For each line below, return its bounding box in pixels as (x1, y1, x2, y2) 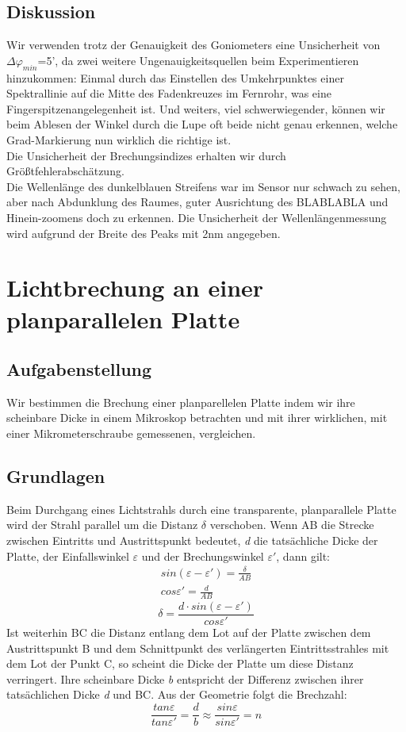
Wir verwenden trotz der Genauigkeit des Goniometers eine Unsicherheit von (6, 36, 381, 53)
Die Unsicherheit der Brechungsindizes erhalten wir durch (6, 147, 286, 163)
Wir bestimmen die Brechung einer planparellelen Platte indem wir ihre (6, 393, 355, 410)
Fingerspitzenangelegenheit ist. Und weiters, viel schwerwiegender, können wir (6, 100, 385, 117)
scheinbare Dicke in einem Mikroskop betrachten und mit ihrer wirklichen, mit (6, 409, 388, 426)
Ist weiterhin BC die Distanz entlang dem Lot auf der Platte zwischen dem (6, 624, 371, 641)
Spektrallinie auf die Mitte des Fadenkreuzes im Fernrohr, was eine (6, 85, 331, 102)
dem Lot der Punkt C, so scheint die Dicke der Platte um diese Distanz (6, 655, 354, 672)
